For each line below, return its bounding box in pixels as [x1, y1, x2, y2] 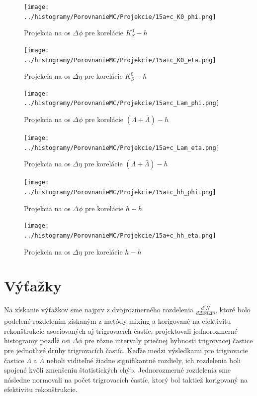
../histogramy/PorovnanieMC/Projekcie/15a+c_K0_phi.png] [24, 13, 216, 20]
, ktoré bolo [215, 304, 251, 315]
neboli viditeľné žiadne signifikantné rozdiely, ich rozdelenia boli [46, 355, 241, 365]
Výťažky [4, 275, 62, 296]
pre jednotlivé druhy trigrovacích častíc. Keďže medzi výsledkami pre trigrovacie [4, 345, 248, 356]
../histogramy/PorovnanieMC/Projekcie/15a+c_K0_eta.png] [24, 56, 216, 64]
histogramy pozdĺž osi [4, 335, 70, 346]
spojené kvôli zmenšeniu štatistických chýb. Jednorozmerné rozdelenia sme [4, 365, 231, 375]
